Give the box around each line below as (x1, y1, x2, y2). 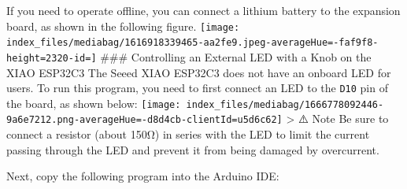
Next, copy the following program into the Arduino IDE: (6, 168, 279, 184)
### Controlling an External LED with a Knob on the (100, 48, 372, 65)
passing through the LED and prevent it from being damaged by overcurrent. (6, 141, 379, 157)
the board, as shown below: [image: (6, 94, 181, 111)
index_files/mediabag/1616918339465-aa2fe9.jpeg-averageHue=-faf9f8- (6, 37, 379, 49)
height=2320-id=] (6, 52, 97, 64)
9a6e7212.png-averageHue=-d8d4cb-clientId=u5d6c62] (6, 114, 283, 126)
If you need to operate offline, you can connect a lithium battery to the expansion (6, 2, 401, 18)
